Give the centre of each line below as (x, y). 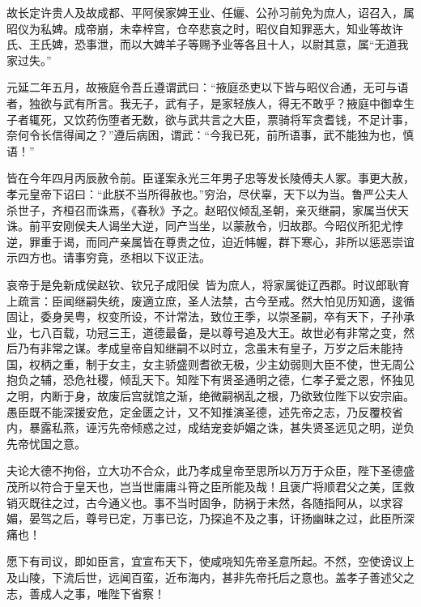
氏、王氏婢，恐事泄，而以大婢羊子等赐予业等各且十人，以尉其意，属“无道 (202, 44)
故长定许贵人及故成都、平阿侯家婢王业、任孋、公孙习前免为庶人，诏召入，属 (210, 12)
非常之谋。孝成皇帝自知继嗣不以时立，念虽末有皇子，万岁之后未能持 (221, 348)
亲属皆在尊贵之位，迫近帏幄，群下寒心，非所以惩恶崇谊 (267, 241)
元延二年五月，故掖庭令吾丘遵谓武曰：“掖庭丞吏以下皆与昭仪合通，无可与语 (208, 87)
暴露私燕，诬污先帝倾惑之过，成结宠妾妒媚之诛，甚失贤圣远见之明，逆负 (221, 427)
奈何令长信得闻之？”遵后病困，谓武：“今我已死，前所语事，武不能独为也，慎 (210, 135)
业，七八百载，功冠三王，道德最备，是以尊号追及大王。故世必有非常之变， (205, 332)
